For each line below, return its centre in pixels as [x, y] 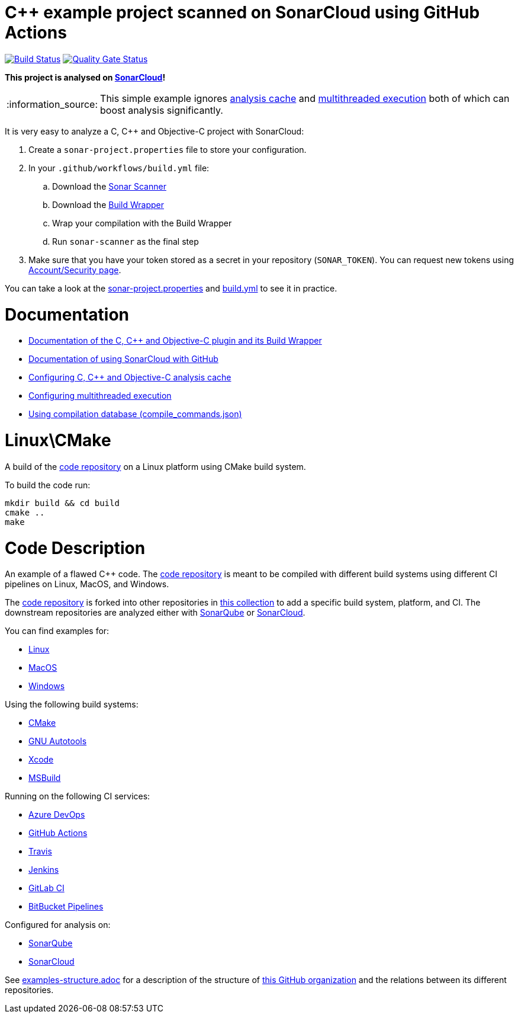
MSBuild [45, 778]
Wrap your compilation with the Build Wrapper [142, 223]
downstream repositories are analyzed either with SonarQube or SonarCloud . [155, 613]
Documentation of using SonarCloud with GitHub [123, 359]
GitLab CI [46, 888]
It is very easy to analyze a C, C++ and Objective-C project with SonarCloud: [155, 131]
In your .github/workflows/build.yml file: [119, 168]
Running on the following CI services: [78, 796]
